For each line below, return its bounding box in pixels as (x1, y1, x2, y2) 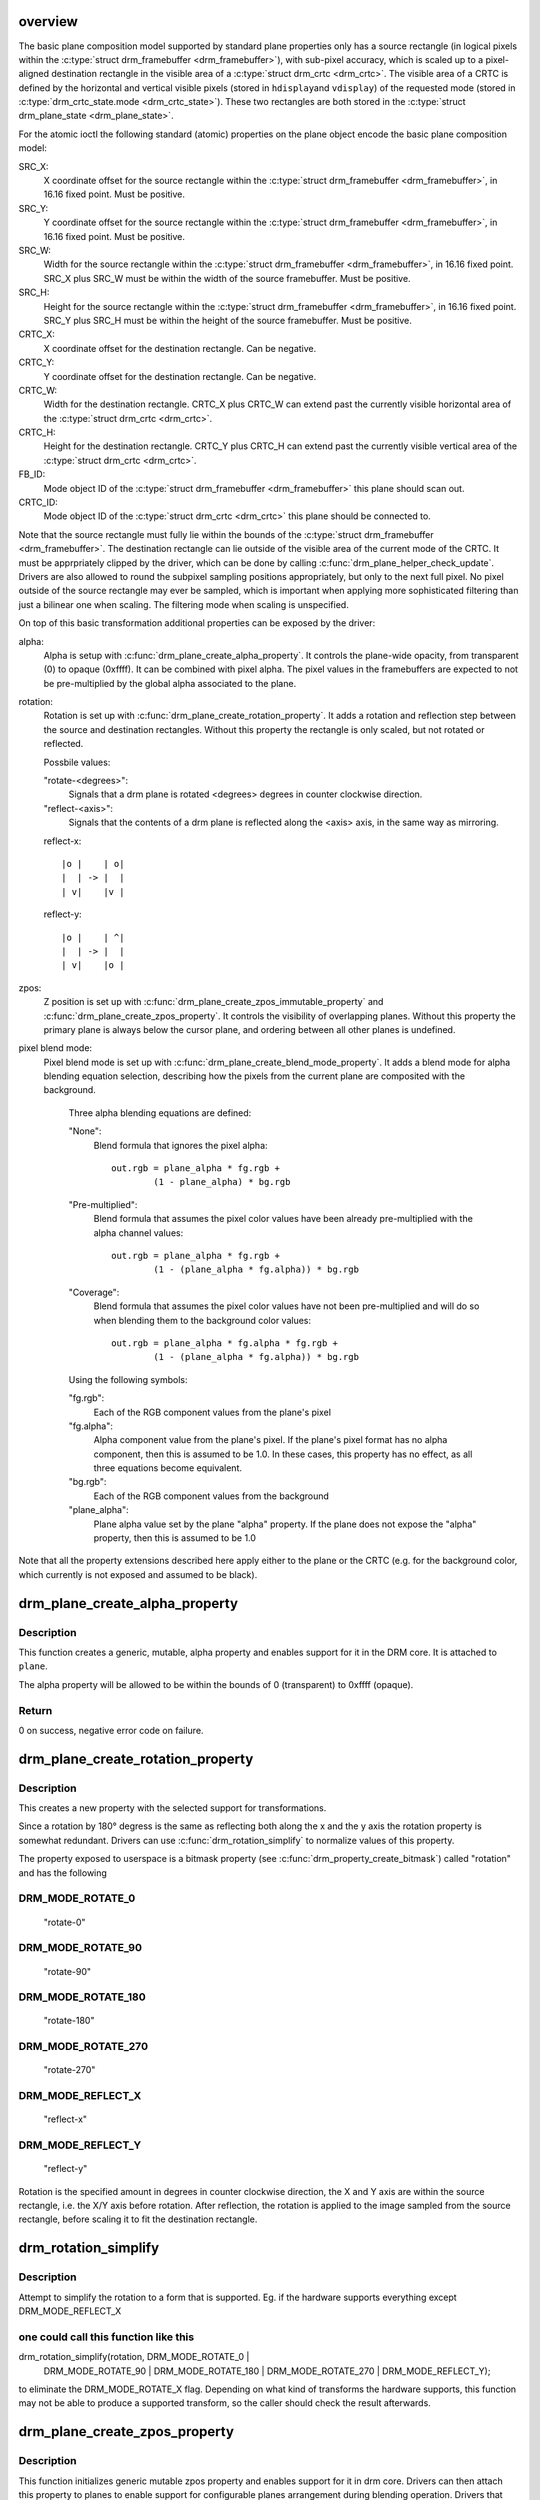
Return (18, 1703, 53, 1717)
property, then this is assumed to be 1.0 (93, 1532, 257, 1544)
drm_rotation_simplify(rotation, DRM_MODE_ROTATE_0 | (18, 2351, 250, 2363)
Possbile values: (43, 756, 111, 768)
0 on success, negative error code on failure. (18, 1724, 204, 1736)
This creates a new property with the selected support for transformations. (18, 1802, 327, 1814)
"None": (68, 1125, 102, 1137)
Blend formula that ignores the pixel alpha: (93, 1139, 269, 1151)
